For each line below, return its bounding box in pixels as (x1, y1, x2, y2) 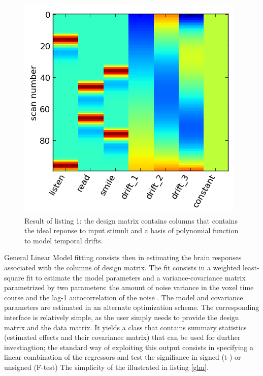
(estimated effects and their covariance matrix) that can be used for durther (4, 332, 241, 342)
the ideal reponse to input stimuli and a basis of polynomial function (24, 225, 239, 236)
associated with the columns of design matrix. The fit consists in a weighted (4, 262, 241, 272)
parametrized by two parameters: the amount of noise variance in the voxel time (4, 282, 254, 293)
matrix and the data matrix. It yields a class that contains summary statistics (4, 322, 247, 332)
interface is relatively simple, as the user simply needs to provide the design (4, 311, 239, 322)
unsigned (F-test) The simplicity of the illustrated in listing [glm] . (4, 361, 209, 372)
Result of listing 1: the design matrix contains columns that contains (24, 215, 238, 226)
